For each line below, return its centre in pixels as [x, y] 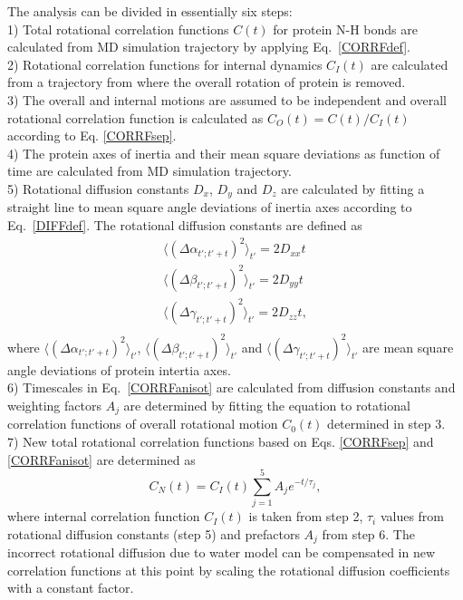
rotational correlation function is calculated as [135, 117]
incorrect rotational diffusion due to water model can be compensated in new [222, 552]
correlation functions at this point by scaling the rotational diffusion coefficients [229, 570]
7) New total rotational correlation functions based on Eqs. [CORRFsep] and [221, 441]
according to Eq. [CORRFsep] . [92, 135]
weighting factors [54, 405]
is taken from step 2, [306, 516]
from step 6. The [368, 533]
